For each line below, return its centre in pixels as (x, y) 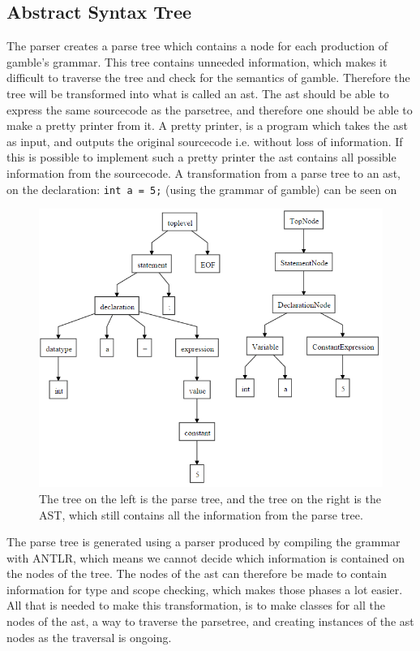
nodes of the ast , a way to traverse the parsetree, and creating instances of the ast (210, 621)
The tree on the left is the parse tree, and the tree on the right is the (210, 498)
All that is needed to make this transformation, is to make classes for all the (196, 605)
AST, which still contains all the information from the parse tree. (201, 514)
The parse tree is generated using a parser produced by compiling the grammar (204, 542)
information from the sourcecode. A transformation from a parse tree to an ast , (204, 172)
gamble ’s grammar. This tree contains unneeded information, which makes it (197, 61)
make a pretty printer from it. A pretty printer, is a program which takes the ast (207, 125)
